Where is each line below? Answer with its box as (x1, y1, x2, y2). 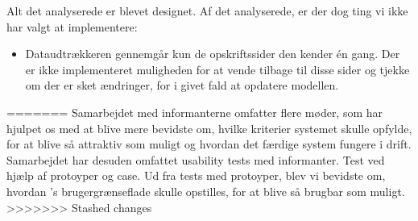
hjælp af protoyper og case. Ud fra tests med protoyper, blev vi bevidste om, (6, 167, 386, 184)
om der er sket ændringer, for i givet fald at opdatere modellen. (25, 77, 339, 94)
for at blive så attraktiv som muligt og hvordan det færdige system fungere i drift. (6, 136, 412, 152)
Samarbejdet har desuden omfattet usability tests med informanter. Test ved (6, 151, 385, 168)
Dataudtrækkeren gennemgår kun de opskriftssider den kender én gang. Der (25, 45, 400, 62)
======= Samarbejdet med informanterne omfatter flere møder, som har (6, 103, 383, 120)
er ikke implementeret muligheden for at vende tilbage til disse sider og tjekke (25, 60, 410, 77)
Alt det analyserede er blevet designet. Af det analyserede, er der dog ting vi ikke (6, 2, 408, 19)
